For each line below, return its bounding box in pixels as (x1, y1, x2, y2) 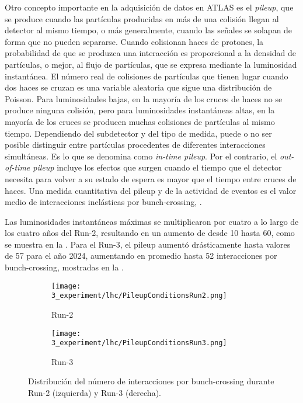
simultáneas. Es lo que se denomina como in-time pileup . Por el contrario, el (5, 150, 277, 162)
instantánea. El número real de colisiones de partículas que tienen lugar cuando (5, 70, 288, 82)
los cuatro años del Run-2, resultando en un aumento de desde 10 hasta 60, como (5, 227, 295, 239)
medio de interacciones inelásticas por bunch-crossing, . (5, 196, 202, 208)
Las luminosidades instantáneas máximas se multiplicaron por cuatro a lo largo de (5, 215, 299, 227)
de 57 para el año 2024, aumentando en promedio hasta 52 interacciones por (5, 249, 277, 262)
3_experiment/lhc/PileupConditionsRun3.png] (51, 339, 227, 348)
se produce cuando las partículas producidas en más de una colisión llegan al (5, 12, 279, 25)
